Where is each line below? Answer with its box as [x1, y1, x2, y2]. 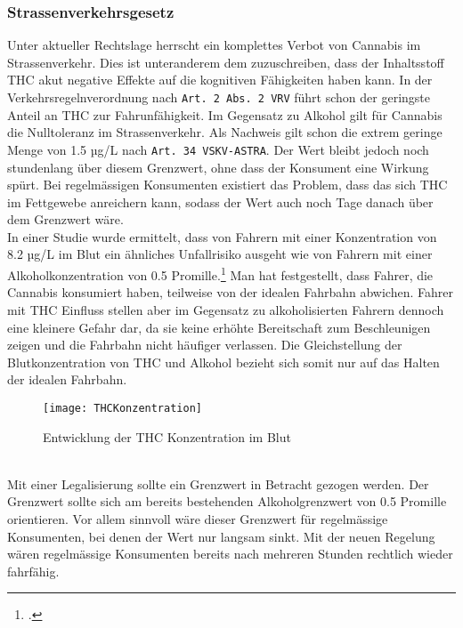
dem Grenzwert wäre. [7, 210, 124, 229]
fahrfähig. [7, 561, 60, 580]
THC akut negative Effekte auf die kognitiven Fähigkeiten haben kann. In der [7, 70, 433, 89]
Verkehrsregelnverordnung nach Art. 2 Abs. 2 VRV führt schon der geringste [7, 88, 430, 106]
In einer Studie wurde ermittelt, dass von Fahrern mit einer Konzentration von [7, 227, 437, 246]
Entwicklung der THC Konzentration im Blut [43, 427, 291, 446]
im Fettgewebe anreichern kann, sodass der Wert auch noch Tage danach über [7, 192, 434, 211]
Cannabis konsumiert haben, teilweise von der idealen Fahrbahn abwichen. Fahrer [7, 283, 453, 302]
